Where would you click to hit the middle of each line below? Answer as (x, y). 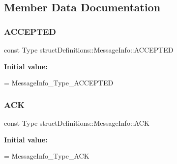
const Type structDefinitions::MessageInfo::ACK (77, 123)
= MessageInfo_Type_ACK (47, 156)
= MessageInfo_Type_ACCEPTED (59, 83)
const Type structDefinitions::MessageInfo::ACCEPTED (89, 50)
